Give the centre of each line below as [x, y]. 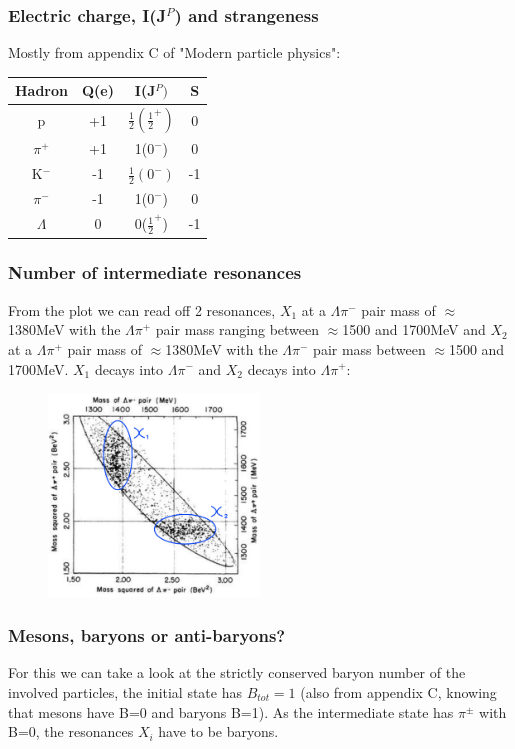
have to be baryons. [218, 731]
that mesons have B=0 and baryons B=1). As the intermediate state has [231, 711]
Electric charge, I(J [87, 14]
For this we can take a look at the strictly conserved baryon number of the [237, 672]
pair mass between [369, 348]
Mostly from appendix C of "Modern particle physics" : [174, 52]
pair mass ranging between [237, 329]
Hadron [42, 90]
